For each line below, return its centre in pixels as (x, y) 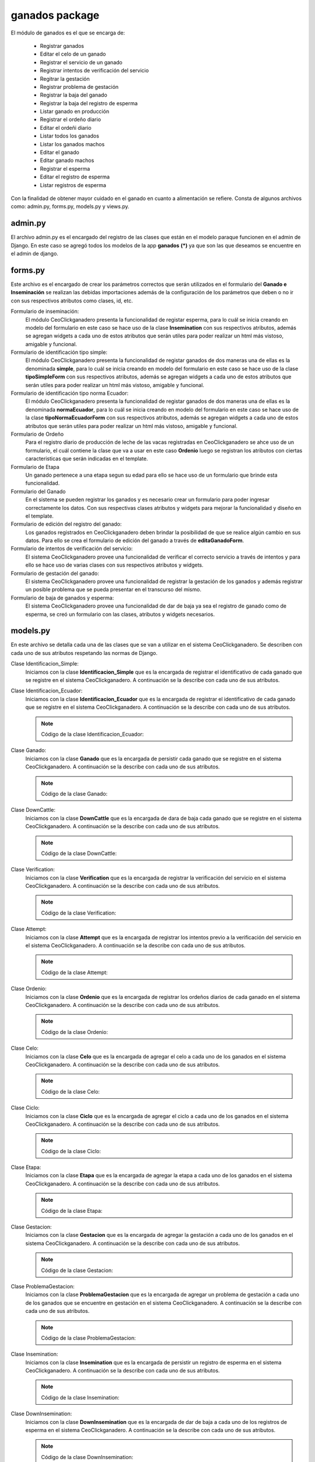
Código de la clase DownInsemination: (87, 1457)
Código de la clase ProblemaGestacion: (89, 1338)
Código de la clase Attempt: (74, 972)
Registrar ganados (62, 46)
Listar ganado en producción (75, 112)
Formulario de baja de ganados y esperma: (62, 598)
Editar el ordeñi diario (66, 127)
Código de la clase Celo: (71, 1091)
